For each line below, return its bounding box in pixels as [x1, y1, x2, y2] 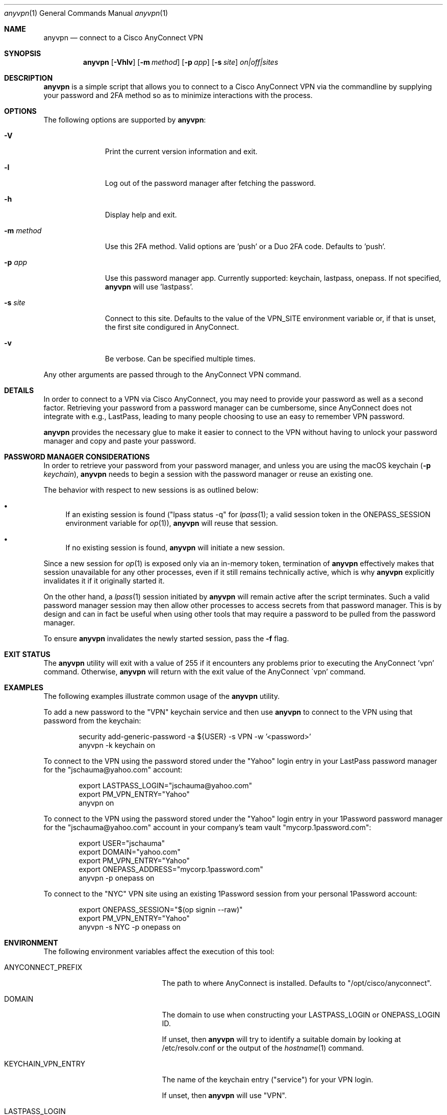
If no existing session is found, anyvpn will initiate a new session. [65, 543, 285, 552]
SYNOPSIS [4, 49, 41, 58]
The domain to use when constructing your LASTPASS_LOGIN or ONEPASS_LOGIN [162, 1010, 440, 1019]
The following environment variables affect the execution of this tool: [43, 947, 275, 956]
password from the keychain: [43, 716, 141, 725]
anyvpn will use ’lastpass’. [105, 282, 193, 291]
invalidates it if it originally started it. [43, 576, 165, 585]
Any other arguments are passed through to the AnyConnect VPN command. [43, 370, 302, 379]
